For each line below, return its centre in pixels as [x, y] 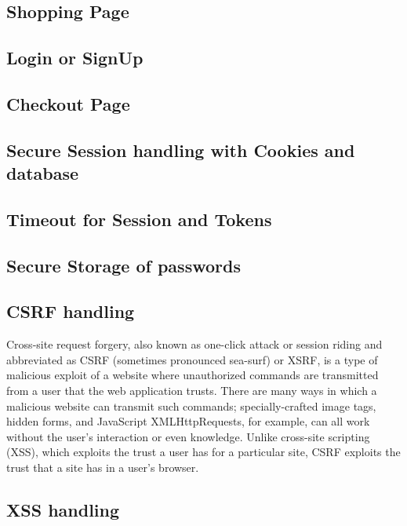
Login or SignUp [75, 58]
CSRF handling [71, 311]
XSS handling [63, 510]
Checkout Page [68, 103]
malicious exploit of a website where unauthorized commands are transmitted [193, 375]
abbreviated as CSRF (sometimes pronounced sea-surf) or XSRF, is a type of [192, 359]
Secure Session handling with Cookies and [181, 150]
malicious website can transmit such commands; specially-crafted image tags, [191, 405]
